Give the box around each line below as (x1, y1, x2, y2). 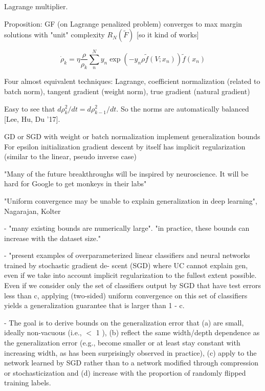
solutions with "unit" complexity (4, 29, 105, 40)
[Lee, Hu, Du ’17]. (4, 114, 60, 124)
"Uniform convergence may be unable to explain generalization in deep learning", (4, 195, 257, 206)
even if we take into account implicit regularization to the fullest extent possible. (4, 270, 257, 280)
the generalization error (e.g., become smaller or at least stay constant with (4, 337, 240, 348)
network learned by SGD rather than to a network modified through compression (4, 357, 258, 368)
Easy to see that (4, 103, 55, 114)
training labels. (4, 377, 51, 388)
